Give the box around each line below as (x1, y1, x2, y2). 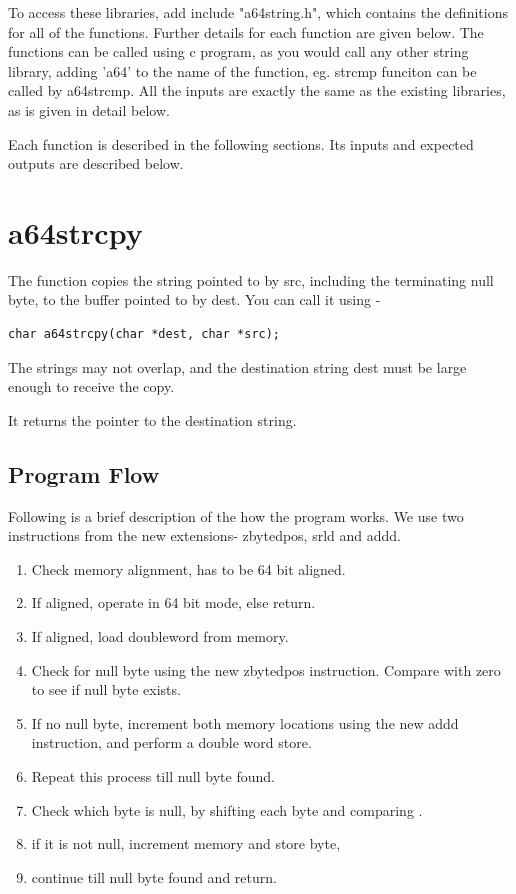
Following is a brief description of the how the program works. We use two (8, 505, 464, 526)
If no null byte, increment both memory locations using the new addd (31, 712, 459, 733)
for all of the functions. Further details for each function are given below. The (8, 21, 484, 42)
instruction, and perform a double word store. (31, 732, 312, 753)
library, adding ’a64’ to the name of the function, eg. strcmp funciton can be (8, 60, 477, 81)
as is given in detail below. (8, 99, 170, 120)
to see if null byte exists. (31, 679, 181, 700)
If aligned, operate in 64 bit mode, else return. (31, 592, 316, 613)
